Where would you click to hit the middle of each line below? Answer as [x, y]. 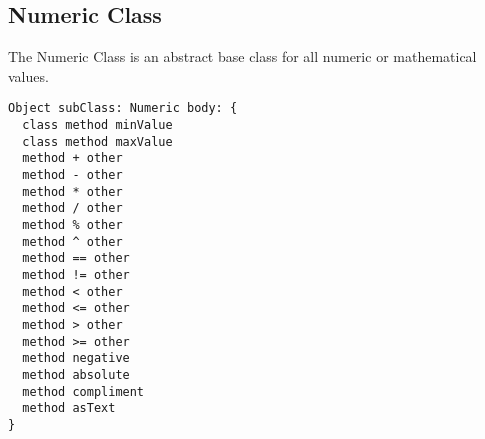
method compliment [83, 391]
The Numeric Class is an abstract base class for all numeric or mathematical [242, 56]
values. [28, 75]
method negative [76, 358]
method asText [69, 408]
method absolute [76, 374]
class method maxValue [97, 141]
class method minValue [97, 125]
